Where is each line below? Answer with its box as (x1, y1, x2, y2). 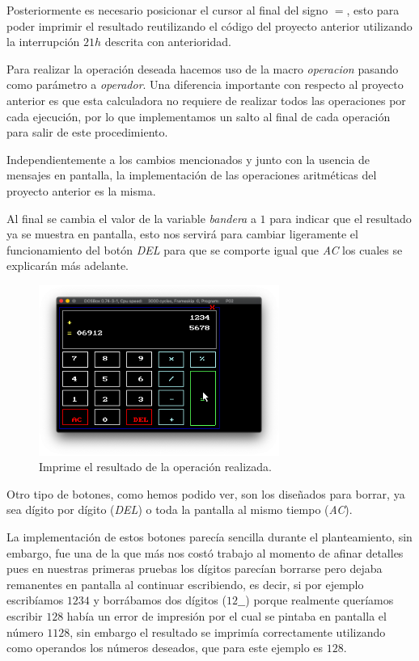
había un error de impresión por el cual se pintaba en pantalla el (66, 608, 387, 624)
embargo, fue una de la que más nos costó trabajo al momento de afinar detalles (6, 544, 404, 561)
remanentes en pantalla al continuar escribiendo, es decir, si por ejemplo (6, 575, 364, 592)
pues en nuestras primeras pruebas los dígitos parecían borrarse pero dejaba (6, 560, 383, 577)
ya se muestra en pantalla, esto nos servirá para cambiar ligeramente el (6, 225, 358, 242)
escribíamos (6, 592, 64, 608)
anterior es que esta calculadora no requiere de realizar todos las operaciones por (6, 91, 406, 108)
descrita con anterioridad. (104, 33, 231, 50)
